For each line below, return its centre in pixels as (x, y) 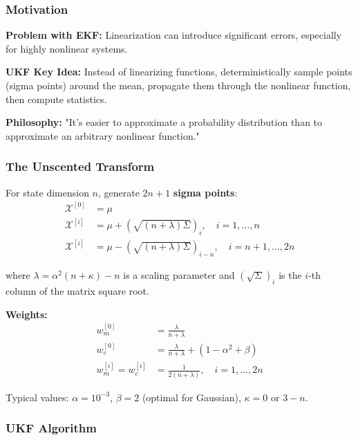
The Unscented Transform (80, 166)
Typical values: (37, 397)
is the (290, 275)
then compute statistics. (56, 99)
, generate (119, 192)
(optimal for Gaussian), (191, 397)
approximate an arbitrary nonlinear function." (103, 135)
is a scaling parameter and (179, 275)
